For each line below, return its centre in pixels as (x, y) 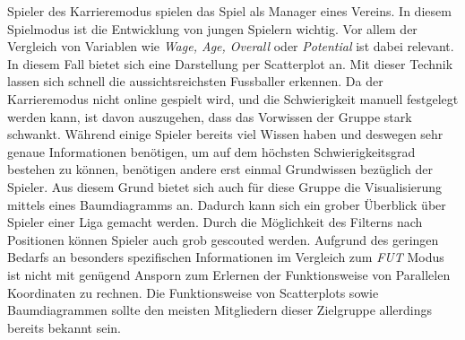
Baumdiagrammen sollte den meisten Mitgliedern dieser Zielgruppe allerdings (220, 310)
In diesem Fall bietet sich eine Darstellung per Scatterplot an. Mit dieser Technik (230, 63)
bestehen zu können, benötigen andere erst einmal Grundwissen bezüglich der (220, 169)
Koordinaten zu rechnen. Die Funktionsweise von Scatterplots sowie (193, 292)
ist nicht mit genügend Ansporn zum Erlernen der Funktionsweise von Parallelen (229, 274)
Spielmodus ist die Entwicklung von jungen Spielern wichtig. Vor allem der (212, 28)
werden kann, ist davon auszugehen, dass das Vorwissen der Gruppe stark (210, 116)
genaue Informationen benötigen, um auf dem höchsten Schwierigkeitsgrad (211, 151)
